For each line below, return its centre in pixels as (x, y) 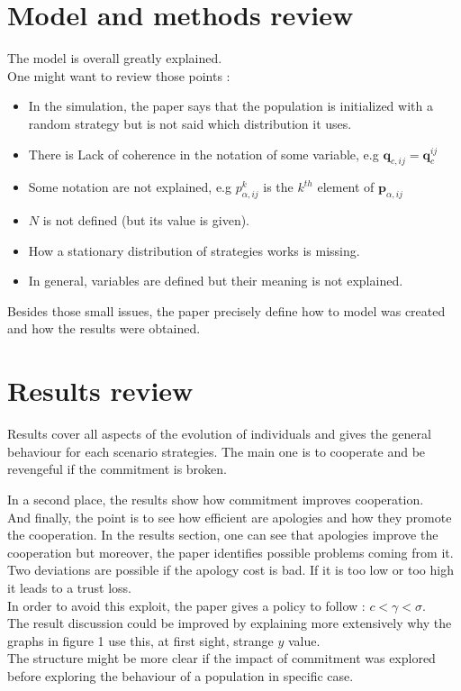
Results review (100, 391)
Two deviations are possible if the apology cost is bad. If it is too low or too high (230, 570)
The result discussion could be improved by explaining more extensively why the (230, 623)
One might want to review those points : (119, 75)
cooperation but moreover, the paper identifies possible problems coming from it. (230, 552)
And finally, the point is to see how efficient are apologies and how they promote (230, 517)
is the (278, 187)
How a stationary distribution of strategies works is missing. (194, 250)
